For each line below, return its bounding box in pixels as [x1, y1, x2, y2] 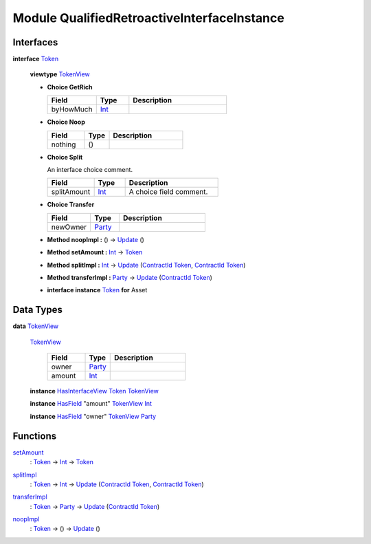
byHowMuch [51, 105, 93, 114]
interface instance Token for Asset [47, 286, 148, 294]
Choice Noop [47, 118, 86, 127]
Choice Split [47, 153, 83, 161]
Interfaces [12, 36, 58, 48]
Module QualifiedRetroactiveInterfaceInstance [12, 10, 284, 25]
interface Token [12, 55, 58, 63]
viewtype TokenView [30, 70, 91, 78]
